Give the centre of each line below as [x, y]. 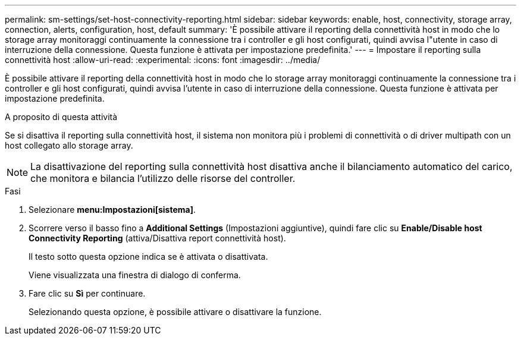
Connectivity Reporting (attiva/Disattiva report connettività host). [157, 238]
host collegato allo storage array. [69, 145]
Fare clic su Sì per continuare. [87, 293]
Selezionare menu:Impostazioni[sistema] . [112, 210]
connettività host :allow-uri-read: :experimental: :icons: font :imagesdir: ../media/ [163, 60]
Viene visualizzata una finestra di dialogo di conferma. [135, 275]
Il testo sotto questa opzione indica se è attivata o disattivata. [148, 256]
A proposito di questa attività [61, 117]
